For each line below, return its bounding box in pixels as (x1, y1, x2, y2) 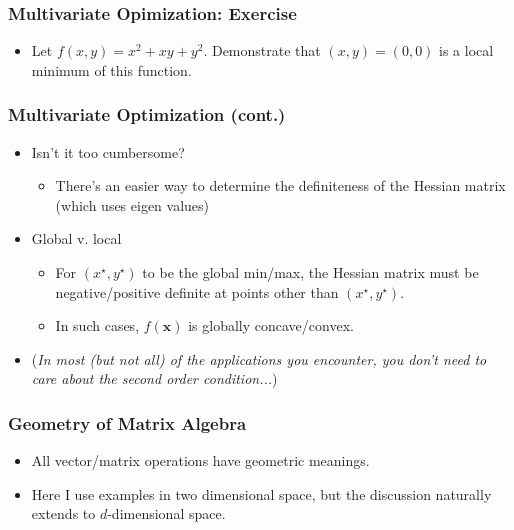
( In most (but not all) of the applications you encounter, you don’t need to (31, 348, 487, 369)
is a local (439, 40, 494, 61)
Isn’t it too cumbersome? (31, 141, 185, 162)
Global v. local (31, 228, 122, 249)
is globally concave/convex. (188, 315, 354, 336)
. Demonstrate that (203, 40, 321, 61)
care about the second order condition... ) (31, 368, 278, 389)
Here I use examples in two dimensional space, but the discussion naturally (31, 483, 492, 504)
